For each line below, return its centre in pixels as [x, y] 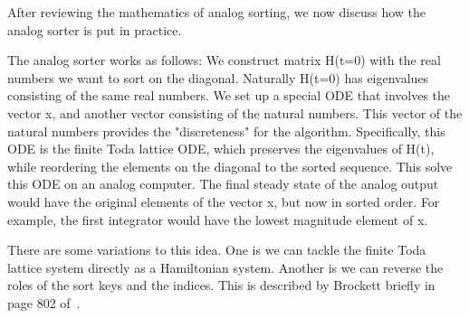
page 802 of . [44, 302]
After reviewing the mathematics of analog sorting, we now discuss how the [217, 12]
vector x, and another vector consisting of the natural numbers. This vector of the [235, 112]
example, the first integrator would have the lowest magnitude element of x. [218, 219]
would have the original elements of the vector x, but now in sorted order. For [224, 201]
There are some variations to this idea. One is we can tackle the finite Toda [217, 250]
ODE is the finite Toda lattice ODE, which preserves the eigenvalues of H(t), [221, 149]
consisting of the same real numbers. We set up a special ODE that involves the [229, 95]
